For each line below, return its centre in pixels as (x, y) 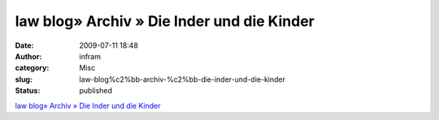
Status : (28, 91)
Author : (28, 56)
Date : (24, 45)
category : (32, 68)
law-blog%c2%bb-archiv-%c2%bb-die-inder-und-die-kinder (183, 79)
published (96, 91)
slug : (24, 79)
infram (90, 56)
